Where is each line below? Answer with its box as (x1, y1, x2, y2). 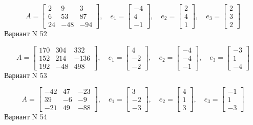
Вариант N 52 (4, 28, 47, 39)
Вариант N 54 (4, 111, 47, 122)
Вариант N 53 (4, 69, 47, 80)
